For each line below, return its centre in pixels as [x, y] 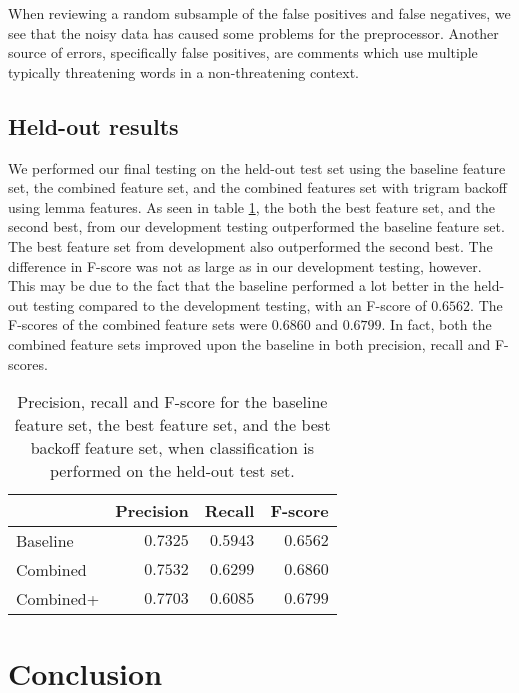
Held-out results [93, 125]
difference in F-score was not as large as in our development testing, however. [245, 265]
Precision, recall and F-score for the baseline [172, 402]
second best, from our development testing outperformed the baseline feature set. [256, 226]
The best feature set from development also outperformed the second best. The [250, 245]
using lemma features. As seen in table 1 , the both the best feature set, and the [252, 206]
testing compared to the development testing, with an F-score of [229, 304]
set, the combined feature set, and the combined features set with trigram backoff [257, 187]
